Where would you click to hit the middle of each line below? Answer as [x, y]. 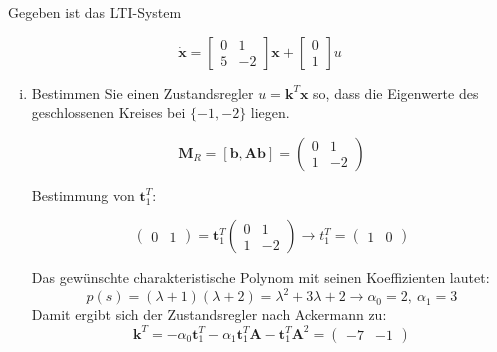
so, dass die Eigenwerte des [396, 92]
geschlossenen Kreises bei [108, 112]
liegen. [270, 112]
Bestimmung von [83, 194]
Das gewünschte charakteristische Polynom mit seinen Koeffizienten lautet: [260, 277]
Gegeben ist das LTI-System [95, 12]
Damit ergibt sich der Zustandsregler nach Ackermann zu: [209, 314]
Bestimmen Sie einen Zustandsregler [142, 92]
